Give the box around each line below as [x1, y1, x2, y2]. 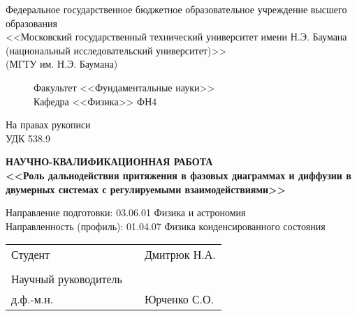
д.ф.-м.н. [11, 291, 54, 308]
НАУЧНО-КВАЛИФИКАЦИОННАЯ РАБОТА [6, 154, 213, 169]
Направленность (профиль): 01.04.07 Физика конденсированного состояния [6, 218, 326, 233]
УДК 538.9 [6, 130, 50, 145]
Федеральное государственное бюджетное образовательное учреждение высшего [6, 2, 347, 16]
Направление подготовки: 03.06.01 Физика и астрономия [6, 205, 246, 220]
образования [6, 15, 57, 30]
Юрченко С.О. [144, 291, 214, 308]
